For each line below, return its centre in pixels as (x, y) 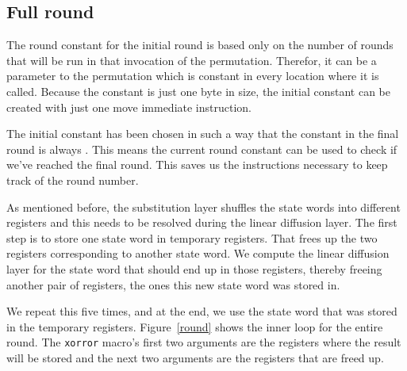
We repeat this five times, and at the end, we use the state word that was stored (202, 311)
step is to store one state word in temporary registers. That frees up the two (192, 237)
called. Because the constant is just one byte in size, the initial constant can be (198, 91)
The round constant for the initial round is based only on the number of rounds (200, 45)
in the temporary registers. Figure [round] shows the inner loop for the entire (195, 326)
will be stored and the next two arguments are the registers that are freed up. (195, 357)
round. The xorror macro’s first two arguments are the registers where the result (204, 342)
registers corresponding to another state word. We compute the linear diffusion (198, 253)
